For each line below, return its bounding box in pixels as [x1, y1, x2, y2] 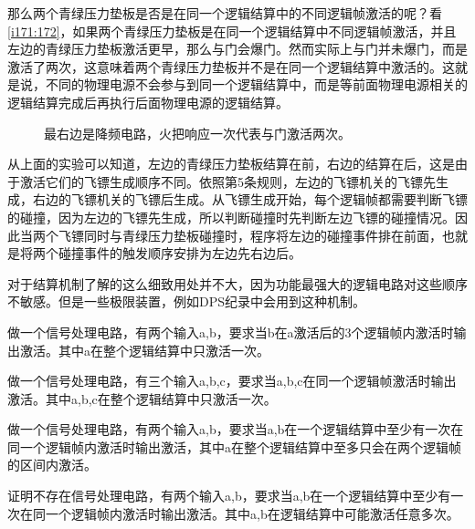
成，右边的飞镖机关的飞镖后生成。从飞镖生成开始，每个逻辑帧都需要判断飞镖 [7, 190, 468, 209]
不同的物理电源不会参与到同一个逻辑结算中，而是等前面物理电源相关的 [45, 75, 468, 94]
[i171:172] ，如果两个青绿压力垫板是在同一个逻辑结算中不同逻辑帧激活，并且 [7, 21, 457, 40]
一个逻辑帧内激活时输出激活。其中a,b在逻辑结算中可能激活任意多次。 [45, 503, 459, 523]
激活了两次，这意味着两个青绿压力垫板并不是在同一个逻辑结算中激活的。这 [7, 57, 455, 76]
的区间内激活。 [7, 455, 97, 474]
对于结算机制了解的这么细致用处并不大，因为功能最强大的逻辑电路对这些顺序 [7, 274, 468, 293]
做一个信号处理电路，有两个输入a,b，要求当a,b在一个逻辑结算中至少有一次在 [7, 420, 464, 439]
